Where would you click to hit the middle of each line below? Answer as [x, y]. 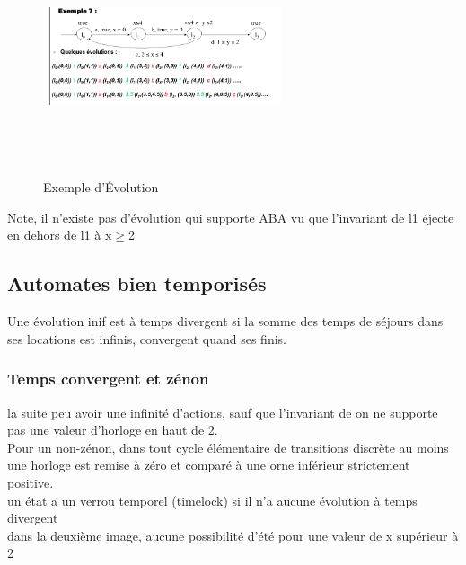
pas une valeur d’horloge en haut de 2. [113, 430]
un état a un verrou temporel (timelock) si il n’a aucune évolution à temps [212, 500]
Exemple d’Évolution [101, 187]
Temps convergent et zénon [108, 379]
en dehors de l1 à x [60, 235]
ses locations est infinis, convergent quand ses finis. [147, 338]
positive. [31, 482]
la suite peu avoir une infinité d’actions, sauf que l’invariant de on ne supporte [223, 412]
